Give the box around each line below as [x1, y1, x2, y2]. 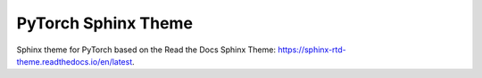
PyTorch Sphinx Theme [16, 13, 194, 33]
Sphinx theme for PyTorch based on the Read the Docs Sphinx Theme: [16, 44, 277, 55]
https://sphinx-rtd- [278, 44, 347, 55]
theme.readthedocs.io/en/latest [16, 56, 133, 66]
